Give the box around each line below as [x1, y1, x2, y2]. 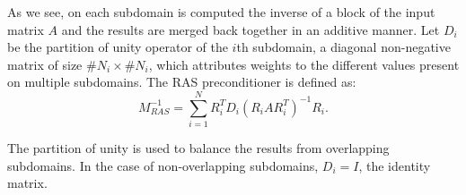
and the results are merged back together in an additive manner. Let [61, 20, 440, 38]
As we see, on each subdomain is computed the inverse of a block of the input [7, 3, 435, 21]
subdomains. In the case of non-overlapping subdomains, [7, 156, 319, 174]
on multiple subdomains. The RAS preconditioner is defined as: [7, 72, 356, 91]
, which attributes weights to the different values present [148, 55, 460, 73]
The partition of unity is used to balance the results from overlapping [7, 139, 390, 157]
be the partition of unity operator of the [7, 38, 228, 56]
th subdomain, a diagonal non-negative [236, 38, 451, 56]
